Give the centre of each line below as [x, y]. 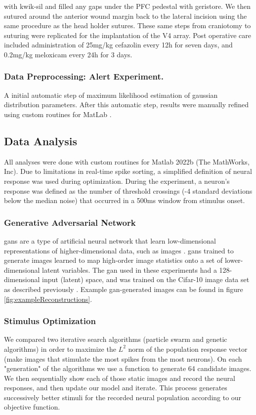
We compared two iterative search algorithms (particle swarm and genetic [116, 339]
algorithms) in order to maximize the [60, 349]
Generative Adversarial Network [70, 222]
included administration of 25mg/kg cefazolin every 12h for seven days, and [118, 45]
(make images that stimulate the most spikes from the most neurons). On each [123, 358]
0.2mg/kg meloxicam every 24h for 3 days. [68, 54]
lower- [234, 260]
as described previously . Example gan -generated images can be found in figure [124, 289]
